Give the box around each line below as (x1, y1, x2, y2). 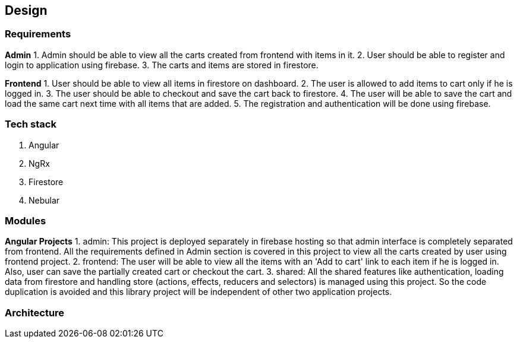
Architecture (5, 306, 65, 319)
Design (5, 3, 48, 18)
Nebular (29, 195, 60, 205)
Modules (5, 214, 46, 227)
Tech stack (5, 118, 56, 131)
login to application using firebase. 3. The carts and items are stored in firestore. (5, 59, 319, 70)
